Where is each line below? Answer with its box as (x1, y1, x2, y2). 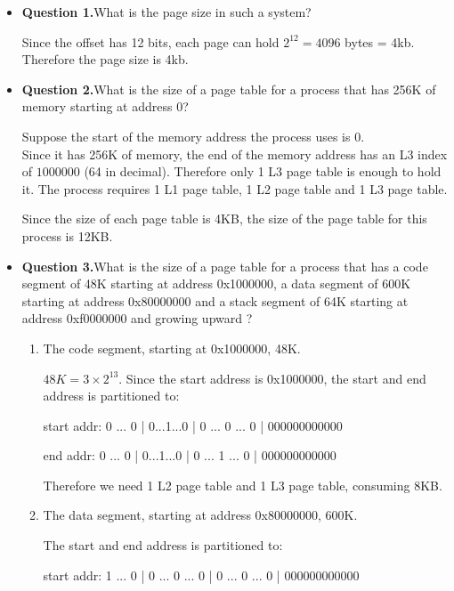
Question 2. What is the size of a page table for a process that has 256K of (21, 79, 436, 98)
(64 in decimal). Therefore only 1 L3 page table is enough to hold (84, 162, 442, 181)
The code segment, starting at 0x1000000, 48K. (43, 338, 301, 357)
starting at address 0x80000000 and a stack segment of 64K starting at (21, 291, 409, 310)
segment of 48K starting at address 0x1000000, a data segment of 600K (21, 274, 411, 293)
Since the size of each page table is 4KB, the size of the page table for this (21, 209, 427, 228)
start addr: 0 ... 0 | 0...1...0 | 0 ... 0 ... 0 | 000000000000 (43, 416, 343, 434)
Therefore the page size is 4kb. (21, 50, 189, 69)
